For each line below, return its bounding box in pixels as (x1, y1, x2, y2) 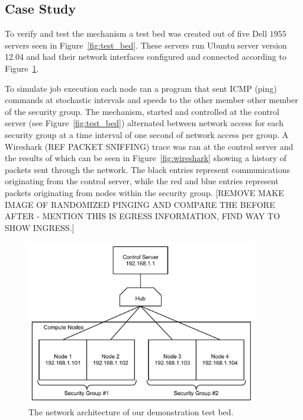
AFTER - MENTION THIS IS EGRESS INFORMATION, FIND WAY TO (5, 210, 281, 222)
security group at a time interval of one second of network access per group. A (5, 128, 289, 140)
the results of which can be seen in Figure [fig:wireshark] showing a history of (5, 152, 287, 164)
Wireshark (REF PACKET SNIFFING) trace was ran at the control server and (5, 140, 294, 152)
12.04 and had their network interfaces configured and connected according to (5, 50, 286, 63)
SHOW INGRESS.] (5, 221, 75, 233)
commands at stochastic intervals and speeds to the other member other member (5, 94, 298, 106)
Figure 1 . (5, 62, 39, 74)
